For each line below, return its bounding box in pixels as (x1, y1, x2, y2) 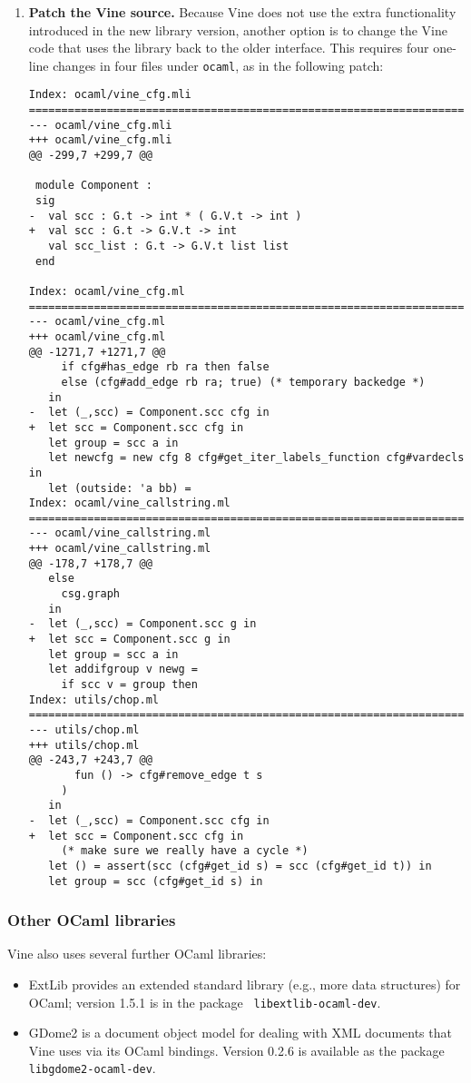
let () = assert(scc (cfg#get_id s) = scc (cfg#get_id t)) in (48, 859, 432, 872)
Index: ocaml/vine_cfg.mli (28, 88, 191, 102)
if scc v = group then (61, 678, 198, 692)
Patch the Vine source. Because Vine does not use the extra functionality (28, 3, 456, 21)
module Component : (34, 179, 152, 192)
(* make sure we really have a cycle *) (61, 844, 309, 858)
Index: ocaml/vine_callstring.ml (28, 497, 231, 510)
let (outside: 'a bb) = (48, 481, 191, 495)
